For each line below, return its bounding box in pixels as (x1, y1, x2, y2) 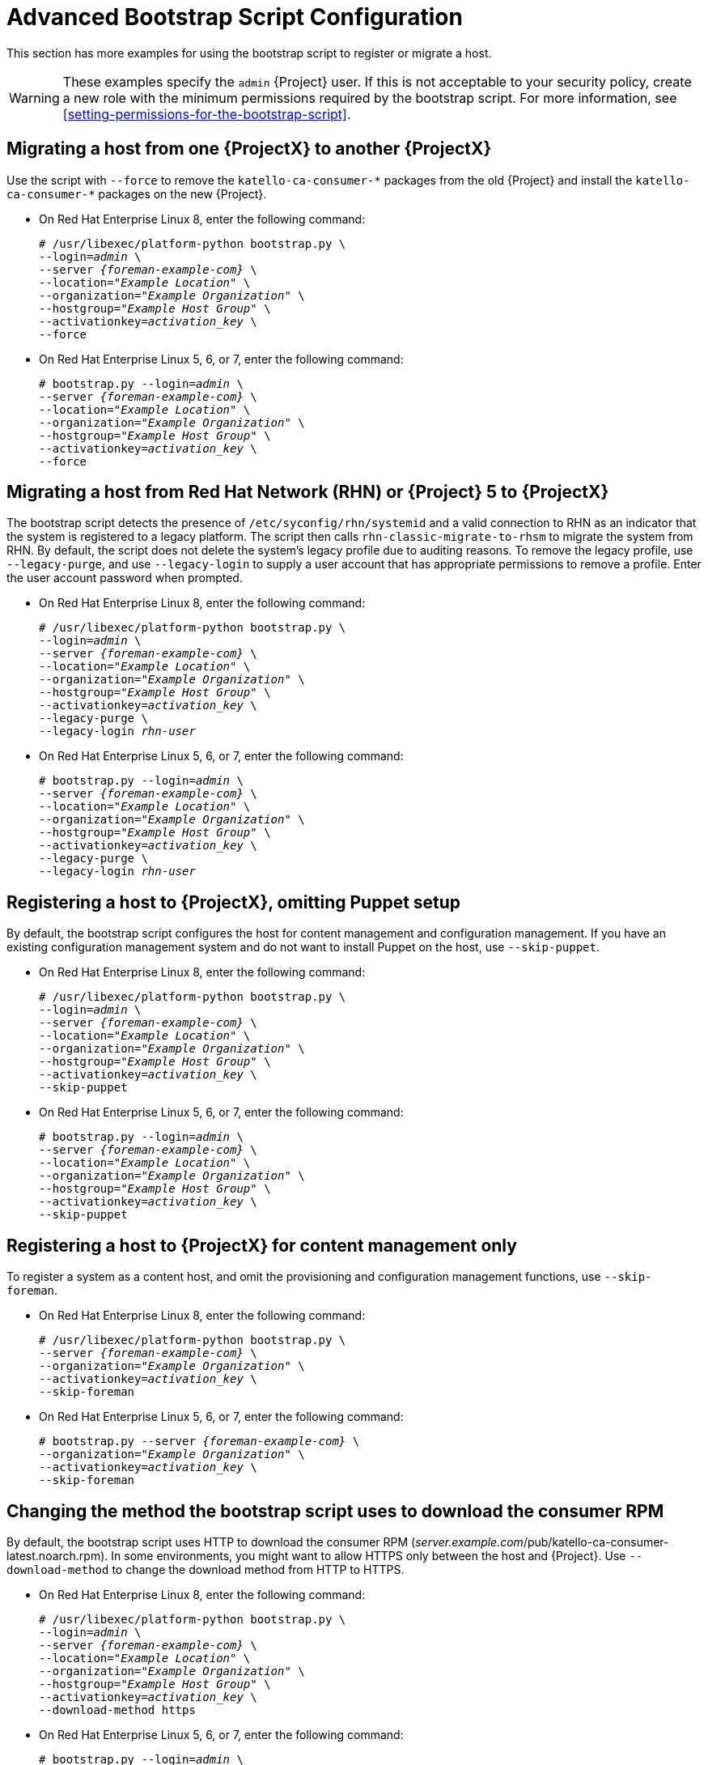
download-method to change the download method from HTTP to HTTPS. (6, 1562, 405, 1576)
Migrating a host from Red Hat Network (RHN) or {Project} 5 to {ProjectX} (6, 482, 609, 503)
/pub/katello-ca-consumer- (523, 1534, 669, 1549)
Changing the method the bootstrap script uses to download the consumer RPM (6, 1500, 664, 1521)
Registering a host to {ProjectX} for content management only (6, 1235, 517, 1256)
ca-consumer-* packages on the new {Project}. (6, 186, 267, 201)
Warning (9, 89, 60, 106)
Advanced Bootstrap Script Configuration (6, 3, 463, 31)
